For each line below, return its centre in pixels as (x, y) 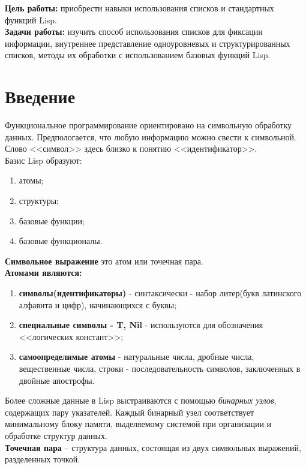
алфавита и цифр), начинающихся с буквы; (98, 304)
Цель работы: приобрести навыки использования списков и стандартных (139, 8)
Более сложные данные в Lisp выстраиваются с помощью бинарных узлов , (141, 400)
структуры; (39, 201)
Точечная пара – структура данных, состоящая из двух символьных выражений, (153, 447)
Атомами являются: (43, 273)
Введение (40, 96)
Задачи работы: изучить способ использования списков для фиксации (134, 31)
